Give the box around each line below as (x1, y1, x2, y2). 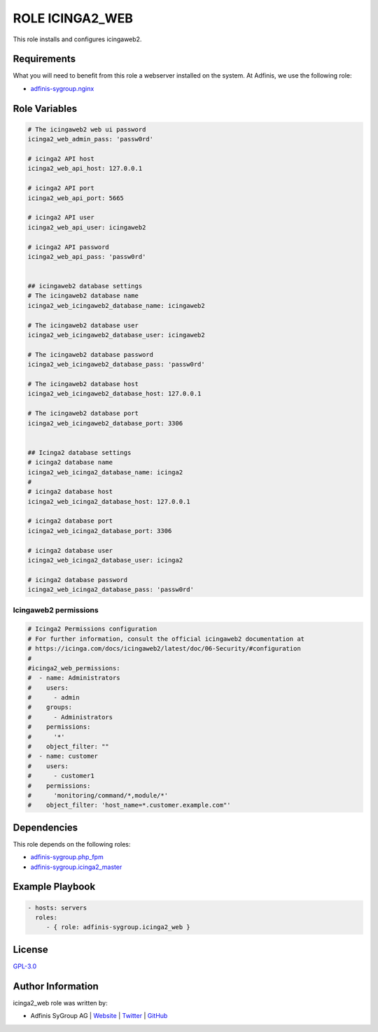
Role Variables (13, 102, 77, 115)
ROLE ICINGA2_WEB (13, 10, 133, 26)
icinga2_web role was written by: (13, 998, 108, 1007)
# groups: (27, 703, 73, 712)
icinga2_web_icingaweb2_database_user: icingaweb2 (27, 331, 206, 339)
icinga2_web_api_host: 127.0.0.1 (27, 164, 143, 173)
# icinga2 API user (27, 213, 94, 222)
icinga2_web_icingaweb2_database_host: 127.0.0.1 (27, 390, 202, 398)
